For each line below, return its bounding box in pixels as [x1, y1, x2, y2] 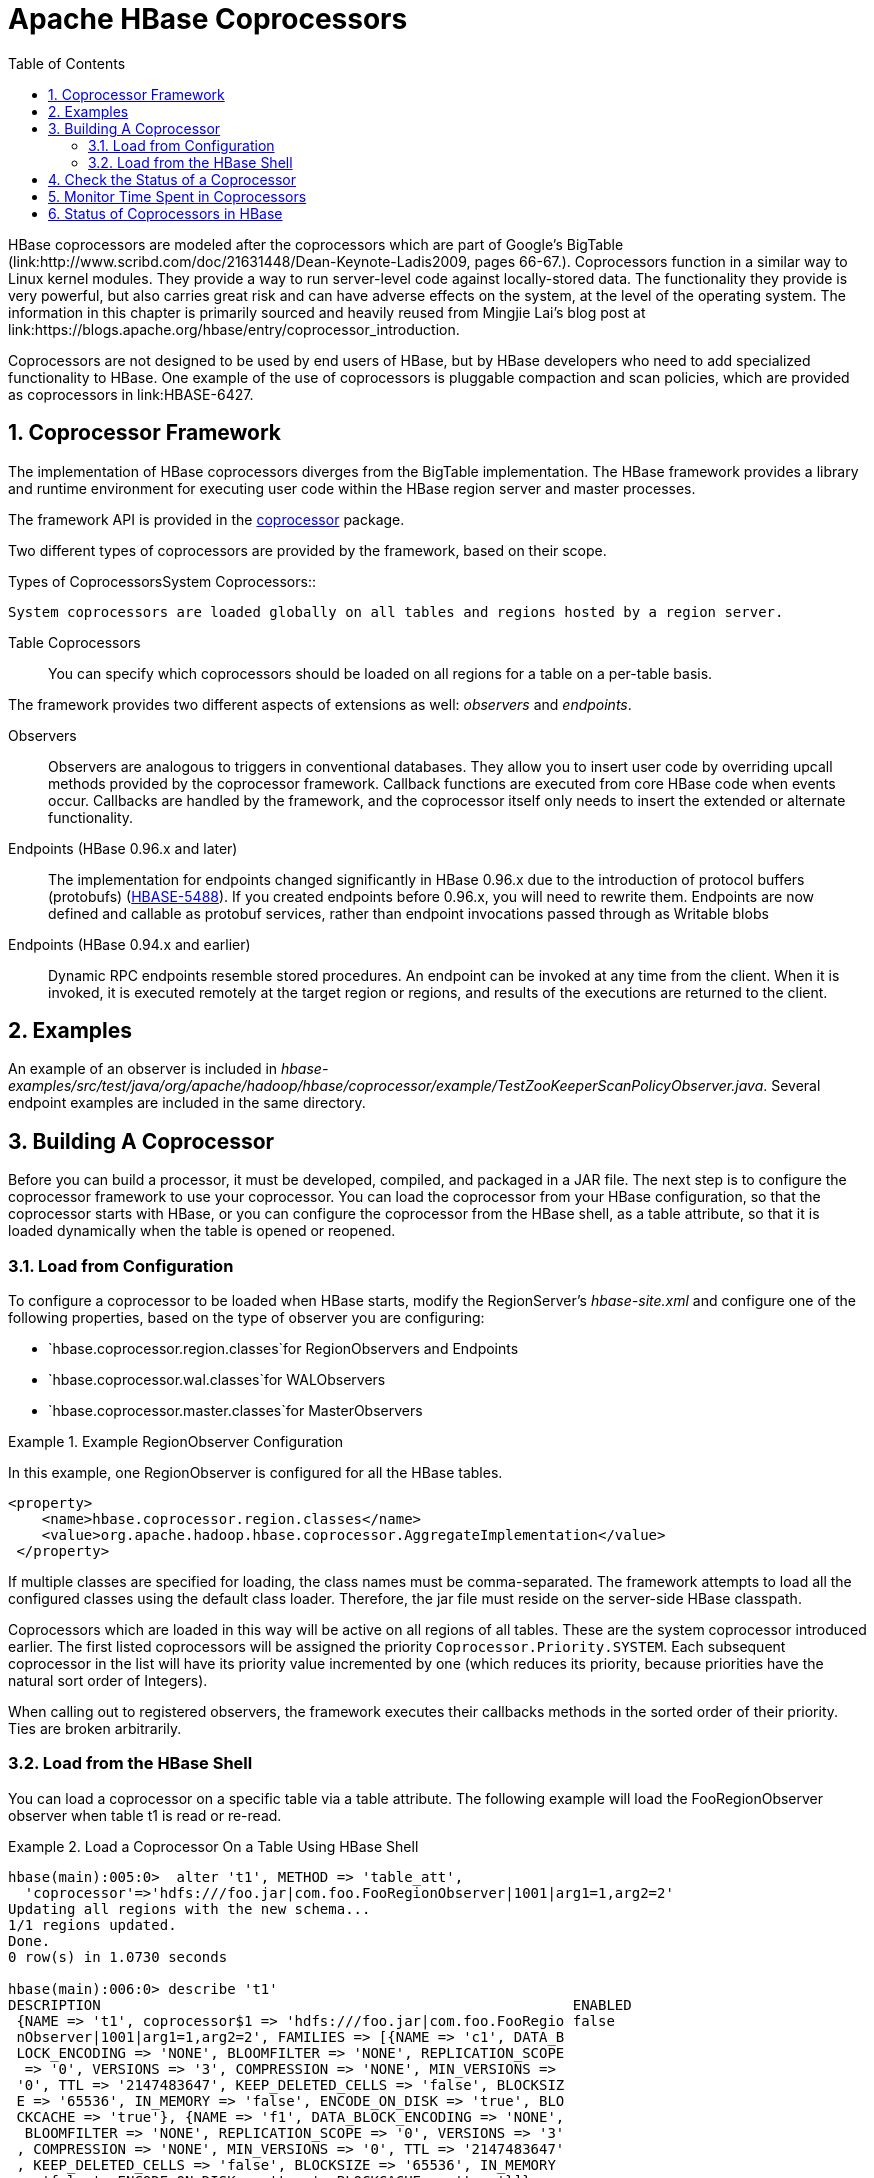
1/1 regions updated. [8, 1916, 177, 1933]
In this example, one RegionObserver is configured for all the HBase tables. [8, 1464, 503, 1482]
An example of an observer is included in [8, 1060, 278, 1078]
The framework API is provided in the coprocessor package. [8, 510, 405, 528]
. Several [763, 1077, 821, 1095]
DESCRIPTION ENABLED [8, 1996, 632, 2013]
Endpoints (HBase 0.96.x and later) [8, 839, 238, 857]
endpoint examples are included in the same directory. [8, 1094, 366, 1112]
